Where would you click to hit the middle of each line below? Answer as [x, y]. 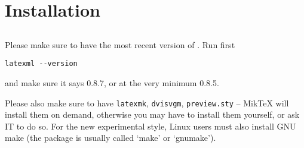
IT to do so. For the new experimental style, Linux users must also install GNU [151, 126]
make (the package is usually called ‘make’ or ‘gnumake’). [110, 138]
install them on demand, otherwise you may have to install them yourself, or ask [152, 114]
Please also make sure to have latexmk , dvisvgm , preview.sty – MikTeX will [147, 103]
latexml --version [41, 64]
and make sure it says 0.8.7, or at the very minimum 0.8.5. [112, 83]
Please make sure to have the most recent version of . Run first [120, 44]
